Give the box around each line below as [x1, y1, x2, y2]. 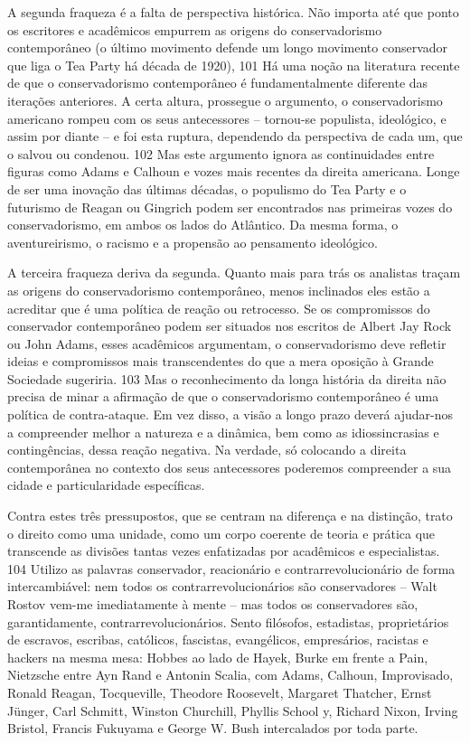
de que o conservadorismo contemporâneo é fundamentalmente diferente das [7, 73, 428, 92]
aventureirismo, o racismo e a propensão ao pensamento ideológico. [7, 232, 378, 251]
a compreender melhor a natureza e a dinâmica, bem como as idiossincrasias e [7, 422, 439, 441]
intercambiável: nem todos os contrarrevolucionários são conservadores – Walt [7, 577, 437, 596]
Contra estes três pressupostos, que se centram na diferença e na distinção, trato [7, 506, 453, 525]
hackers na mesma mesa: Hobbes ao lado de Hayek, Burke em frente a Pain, [7, 647, 428, 666]
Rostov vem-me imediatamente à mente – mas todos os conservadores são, [7, 595, 418, 613]
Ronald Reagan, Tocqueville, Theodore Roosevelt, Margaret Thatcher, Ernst [7, 682, 432, 701]
